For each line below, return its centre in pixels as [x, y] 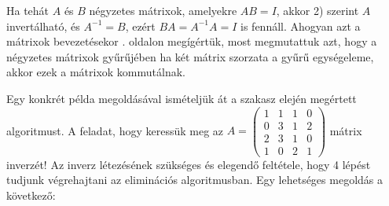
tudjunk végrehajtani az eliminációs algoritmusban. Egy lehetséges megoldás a [194, 180]
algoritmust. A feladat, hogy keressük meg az [115, 130]
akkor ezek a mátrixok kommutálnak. [96, 72]
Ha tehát [28, 10]
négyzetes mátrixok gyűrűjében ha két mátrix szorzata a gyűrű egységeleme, [190, 56]
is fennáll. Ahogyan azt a [301, 26]
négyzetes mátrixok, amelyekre [163, 10]
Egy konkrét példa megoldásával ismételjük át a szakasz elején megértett [182, 98]
